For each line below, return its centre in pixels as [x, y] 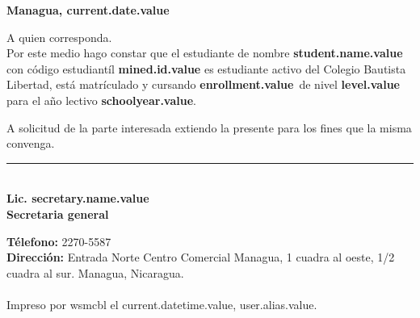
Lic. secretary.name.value [78, 198]
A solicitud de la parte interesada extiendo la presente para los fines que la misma [209, 127]
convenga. [31, 143]
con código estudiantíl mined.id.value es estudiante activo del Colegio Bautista [206, 68]
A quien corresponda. [59, 37]
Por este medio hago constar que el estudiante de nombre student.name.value [205, 53]
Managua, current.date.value [88, 10]
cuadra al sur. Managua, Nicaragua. [95, 272]
